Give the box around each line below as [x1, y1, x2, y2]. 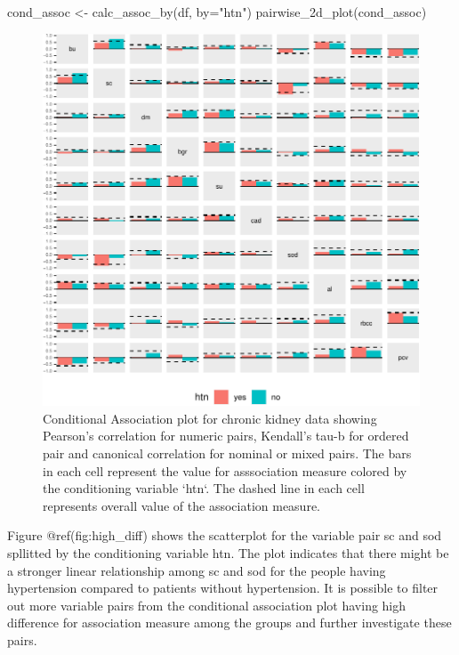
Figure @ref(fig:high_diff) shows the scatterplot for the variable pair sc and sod [7, 526, 442, 545]
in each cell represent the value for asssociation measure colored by [43, 461, 407, 480]
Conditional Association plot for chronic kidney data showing [43, 408, 377, 427]
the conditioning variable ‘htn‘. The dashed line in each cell [43, 479, 365, 497]
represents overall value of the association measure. [43, 496, 321, 514]
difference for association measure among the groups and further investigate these [7, 613, 452, 632]
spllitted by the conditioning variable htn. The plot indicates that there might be [7, 544, 449, 562]
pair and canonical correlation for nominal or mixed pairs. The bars [43, 444, 412, 463]
